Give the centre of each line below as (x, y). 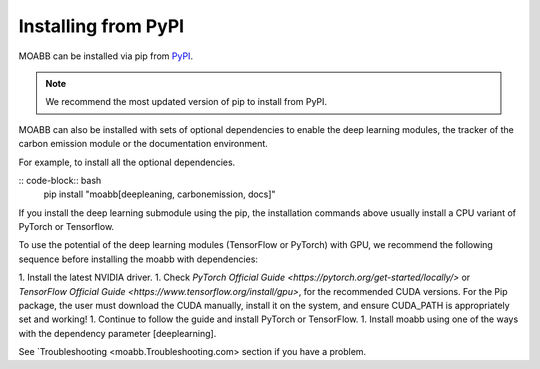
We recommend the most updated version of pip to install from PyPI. (186, 102)
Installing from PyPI (101, 26)
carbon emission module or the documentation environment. (143, 144)
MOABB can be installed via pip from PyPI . (106, 56)
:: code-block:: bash (60, 180)
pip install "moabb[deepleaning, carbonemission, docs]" (159, 194)
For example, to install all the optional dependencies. (127, 162)
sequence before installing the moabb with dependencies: (138, 259)
